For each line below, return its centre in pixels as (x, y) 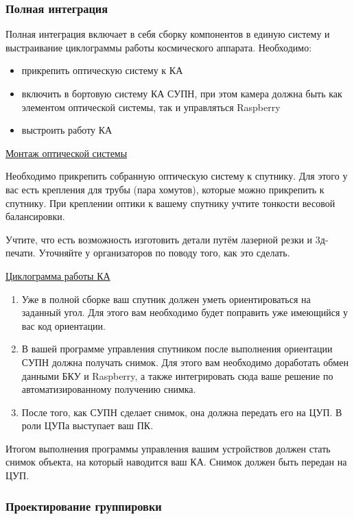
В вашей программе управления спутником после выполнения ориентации (177, 349)
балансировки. (35, 216)
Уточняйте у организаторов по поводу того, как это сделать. (164, 253)
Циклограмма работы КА (58, 275)
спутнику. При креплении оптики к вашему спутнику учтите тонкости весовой (170, 203)
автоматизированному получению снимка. (109, 389)
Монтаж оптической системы (67, 153)
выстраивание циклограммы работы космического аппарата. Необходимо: (159, 47)
